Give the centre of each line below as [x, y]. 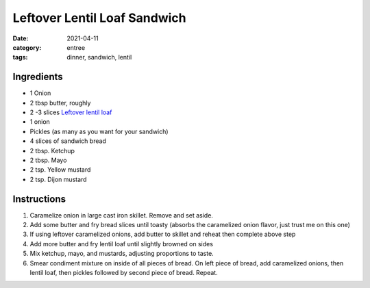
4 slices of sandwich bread [68, 141]
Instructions [39, 199]
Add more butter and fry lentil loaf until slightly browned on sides [122, 244]
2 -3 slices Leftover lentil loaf [71, 112]
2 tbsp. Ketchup [52, 150]
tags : [20, 57]
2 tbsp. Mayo [48, 160]
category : [27, 47]
